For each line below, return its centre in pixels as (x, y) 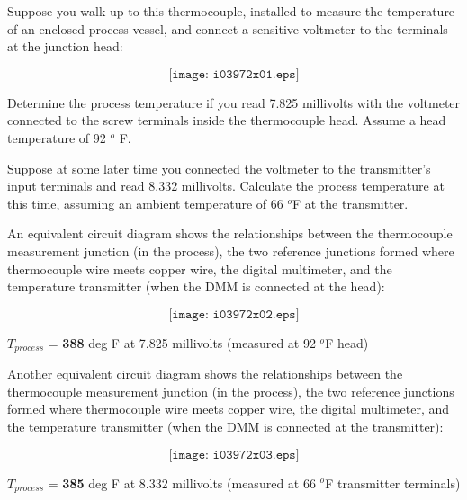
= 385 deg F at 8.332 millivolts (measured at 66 (182, 482)
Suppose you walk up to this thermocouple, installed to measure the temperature (231, 11)
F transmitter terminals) (393, 482)
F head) (347, 342)
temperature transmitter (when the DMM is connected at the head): (196, 286)
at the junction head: (65, 46)
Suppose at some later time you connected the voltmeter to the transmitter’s (219, 168)
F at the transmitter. (350, 203)
